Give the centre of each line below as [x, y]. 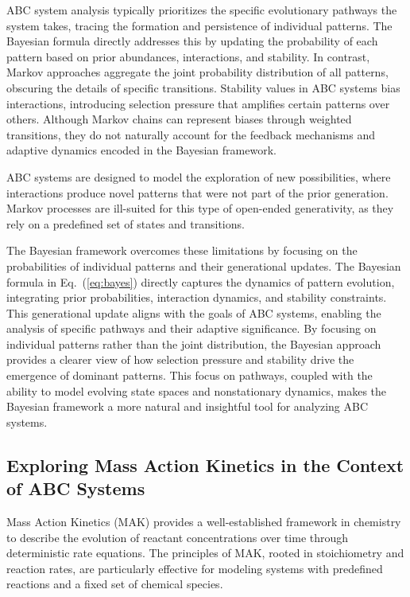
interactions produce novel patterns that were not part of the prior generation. [197, 192]
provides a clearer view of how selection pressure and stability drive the [180, 359]
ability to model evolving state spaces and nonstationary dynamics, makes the [197, 390]
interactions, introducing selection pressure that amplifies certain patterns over [198, 103]
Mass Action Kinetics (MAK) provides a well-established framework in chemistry [204, 522]
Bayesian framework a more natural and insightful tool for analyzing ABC [187, 406]
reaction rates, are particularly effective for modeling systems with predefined [195, 568]
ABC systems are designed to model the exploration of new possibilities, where [199, 176]
